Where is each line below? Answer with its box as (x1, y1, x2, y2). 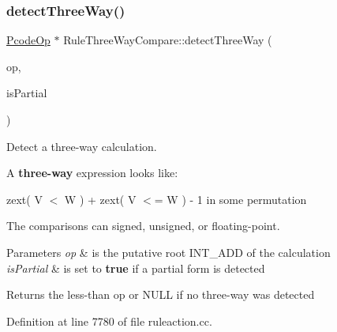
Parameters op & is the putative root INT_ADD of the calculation (6, 243, 331, 260)
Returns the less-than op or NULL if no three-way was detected (6, 286, 315, 303)
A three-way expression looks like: (6, 164, 178, 181)
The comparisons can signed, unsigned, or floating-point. (6, 217, 280, 234)
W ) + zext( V (64, 191, 137, 207)
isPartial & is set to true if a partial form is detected (6, 259, 265, 276)
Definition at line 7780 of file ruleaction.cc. (6, 312, 212, 329)
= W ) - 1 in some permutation (154, 191, 307, 207)
